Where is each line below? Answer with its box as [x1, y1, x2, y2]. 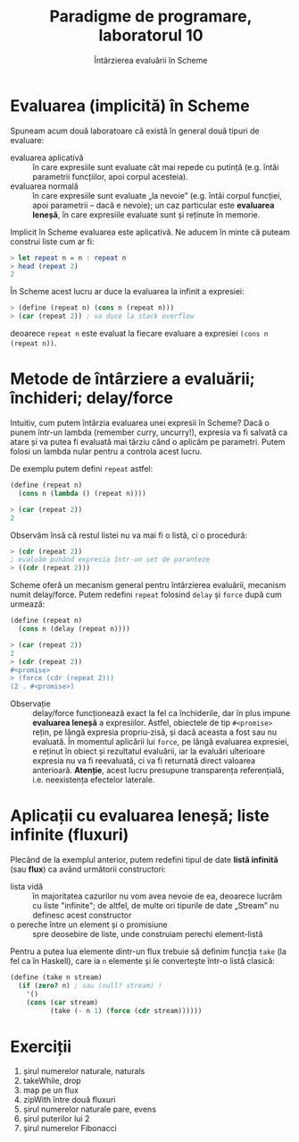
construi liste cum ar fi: [10, 235, 95, 247]
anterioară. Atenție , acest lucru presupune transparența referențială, [32, 765, 285, 776]
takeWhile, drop [22, 1076, 81, 1087]
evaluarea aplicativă [10, 152, 84, 163]
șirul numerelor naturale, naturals [22, 1066, 145, 1077]
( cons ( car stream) [26, 998, 99, 1007]
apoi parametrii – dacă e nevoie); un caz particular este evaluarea [32, 200, 275, 210]
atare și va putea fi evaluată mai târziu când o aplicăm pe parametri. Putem [10, 437, 286, 447]
